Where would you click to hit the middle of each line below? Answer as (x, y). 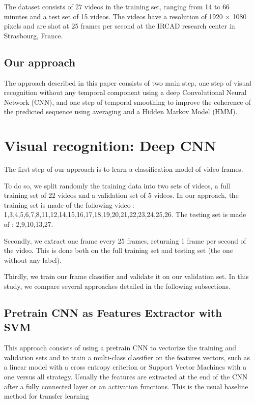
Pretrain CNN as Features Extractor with (113, 312)
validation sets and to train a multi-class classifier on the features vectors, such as (127, 357)
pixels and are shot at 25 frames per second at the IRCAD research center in (120, 26)
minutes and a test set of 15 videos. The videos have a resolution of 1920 (113, 16)
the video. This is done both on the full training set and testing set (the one (118, 250)
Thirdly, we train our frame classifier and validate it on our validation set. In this (126, 276)
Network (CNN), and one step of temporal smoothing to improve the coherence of (127, 102)
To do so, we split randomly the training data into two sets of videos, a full (117, 185)
